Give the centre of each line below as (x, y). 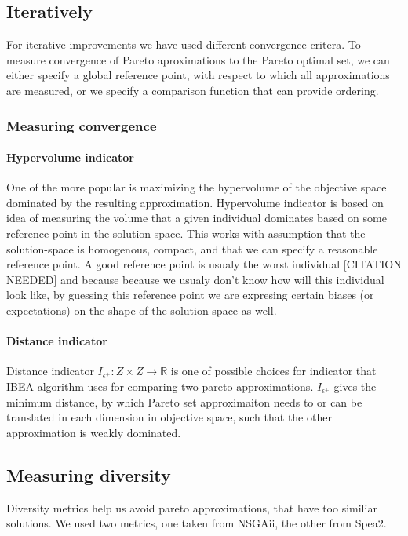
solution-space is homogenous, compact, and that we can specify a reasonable (192, 248)
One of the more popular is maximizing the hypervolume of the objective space (197, 187)
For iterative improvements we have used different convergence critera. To (184, 44)
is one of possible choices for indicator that (273, 371)
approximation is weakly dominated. (94, 432)
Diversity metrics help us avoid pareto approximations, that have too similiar (192, 507)
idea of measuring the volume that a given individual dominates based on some (197, 218)
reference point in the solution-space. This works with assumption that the (186, 233)
